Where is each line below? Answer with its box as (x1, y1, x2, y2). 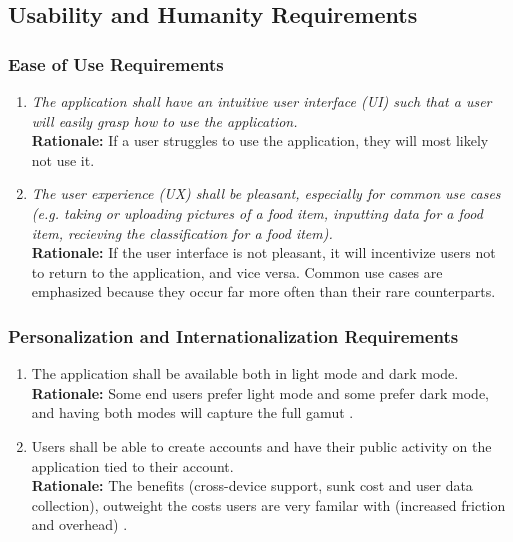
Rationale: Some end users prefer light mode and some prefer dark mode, (31, 382, 490, 403)
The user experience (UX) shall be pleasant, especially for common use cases (31, 183, 501, 204)
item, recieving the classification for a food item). (31, 222, 333, 243)
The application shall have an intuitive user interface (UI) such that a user (31, 91, 492, 111)
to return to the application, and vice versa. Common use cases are (31, 261, 443, 282)
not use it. (31, 149, 95, 170)
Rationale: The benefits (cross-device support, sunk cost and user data (31, 475, 473, 496)
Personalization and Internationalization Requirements (8, 323, 459, 348)
